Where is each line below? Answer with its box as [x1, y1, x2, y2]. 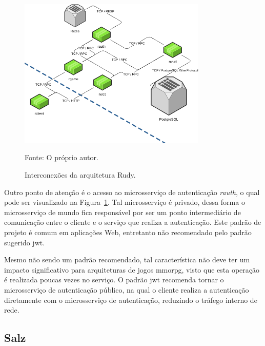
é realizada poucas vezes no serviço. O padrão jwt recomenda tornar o [4, 274, 224, 285]
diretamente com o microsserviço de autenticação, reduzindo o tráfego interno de [4, 294, 257, 305]
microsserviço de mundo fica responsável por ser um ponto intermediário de [4, 206, 241, 217]
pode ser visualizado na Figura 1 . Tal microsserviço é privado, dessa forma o [4, 197, 245, 207]
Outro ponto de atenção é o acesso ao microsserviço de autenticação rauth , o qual [4, 186, 260, 197]
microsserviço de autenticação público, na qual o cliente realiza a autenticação [4, 284, 249, 295]
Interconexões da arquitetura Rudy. [25, 169, 136, 180]
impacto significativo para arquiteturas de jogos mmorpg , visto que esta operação [4, 264, 259, 275]
